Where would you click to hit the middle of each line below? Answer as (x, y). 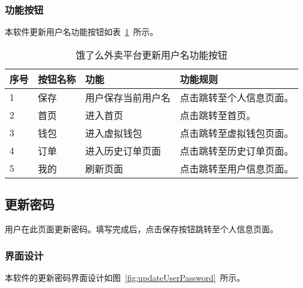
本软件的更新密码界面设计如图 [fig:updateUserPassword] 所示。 (125, 277)
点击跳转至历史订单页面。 (237, 151)
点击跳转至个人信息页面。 (237, 97)
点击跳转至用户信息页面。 (237, 168)
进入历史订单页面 (123, 151)
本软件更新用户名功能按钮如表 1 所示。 (81, 32)
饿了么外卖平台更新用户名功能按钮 (152, 55)
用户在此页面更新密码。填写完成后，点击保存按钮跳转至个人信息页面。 (141, 229)
